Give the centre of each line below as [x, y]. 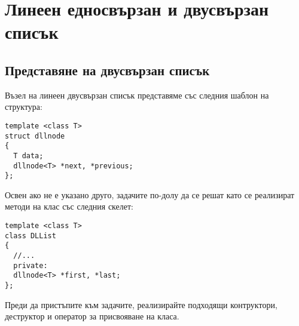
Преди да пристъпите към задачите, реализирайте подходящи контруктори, [141, 304]
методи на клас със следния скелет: [69, 206]
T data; [28, 156]
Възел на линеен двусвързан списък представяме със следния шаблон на [137, 95]
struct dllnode [35, 136]
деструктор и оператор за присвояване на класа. [92, 316]
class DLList [30, 236]
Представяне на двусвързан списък [107, 70]
